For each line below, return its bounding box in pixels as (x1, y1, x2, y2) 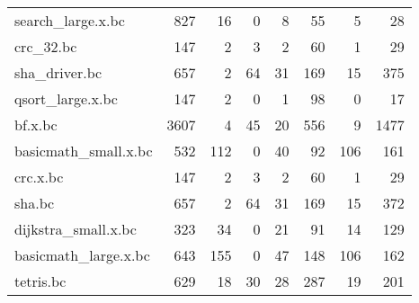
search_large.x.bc (14, 10, 125, 31)
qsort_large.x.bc (14, 88, 118, 109)
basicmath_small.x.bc (14, 140, 153, 161)
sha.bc (14, 192, 55, 213)
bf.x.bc (14, 114, 58, 135)
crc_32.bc (14, 36, 77, 57)
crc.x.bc (14, 166, 64, 187)
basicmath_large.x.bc (14, 245, 150, 265)
